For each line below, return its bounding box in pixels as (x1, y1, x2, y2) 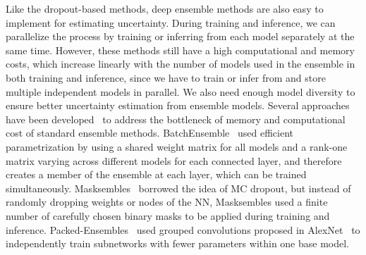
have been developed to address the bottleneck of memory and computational (6, 111, 346, 126)
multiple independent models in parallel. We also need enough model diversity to (6, 84, 355, 99)
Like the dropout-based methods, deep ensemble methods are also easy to (6, 1, 324, 15)
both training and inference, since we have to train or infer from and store (6, 70, 326, 85)
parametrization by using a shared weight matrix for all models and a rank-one (6, 139, 348, 154)
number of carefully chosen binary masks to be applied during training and (6, 208, 330, 223)
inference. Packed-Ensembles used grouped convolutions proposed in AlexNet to (6, 222, 360, 237)
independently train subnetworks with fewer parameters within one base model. (6, 236, 350, 251)
